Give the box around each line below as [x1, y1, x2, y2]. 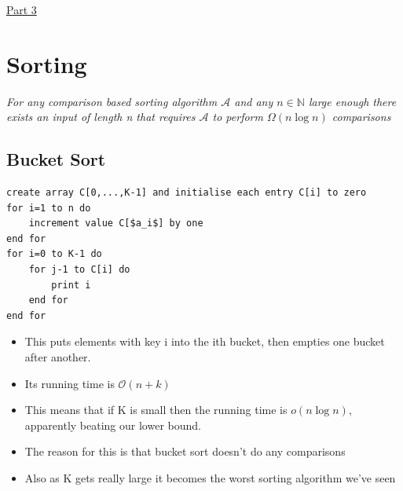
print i [51, 279, 91, 291]
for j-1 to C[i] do [28, 264, 130, 276]
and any [234, 93, 273, 109]
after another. [24, 349, 91, 365]
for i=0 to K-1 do [6, 248, 102, 260]
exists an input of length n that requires [6, 108, 196, 125]
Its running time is [24, 375, 115, 391]
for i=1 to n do [6, 202, 91, 214]
